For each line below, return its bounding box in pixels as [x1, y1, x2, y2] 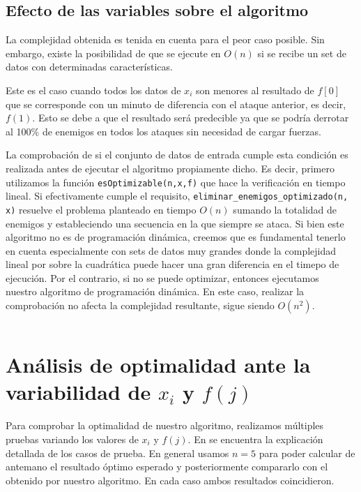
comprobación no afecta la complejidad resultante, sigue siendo [6, 298, 275, 313]
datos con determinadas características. [6, 59, 173, 74]
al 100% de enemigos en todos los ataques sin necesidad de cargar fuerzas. [6, 124, 321, 138]
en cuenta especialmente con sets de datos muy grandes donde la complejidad [6, 243, 337, 258]
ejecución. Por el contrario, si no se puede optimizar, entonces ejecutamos [6, 270, 319, 285]
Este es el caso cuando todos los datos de [6, 82, 181, 97]
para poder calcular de [259, 445, 355, 460]
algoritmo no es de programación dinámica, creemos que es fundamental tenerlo [6, 230, 346, 244]
